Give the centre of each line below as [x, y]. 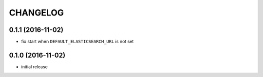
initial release [35, 67]
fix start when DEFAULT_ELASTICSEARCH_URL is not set [77, 42]
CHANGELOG [37, 13]
